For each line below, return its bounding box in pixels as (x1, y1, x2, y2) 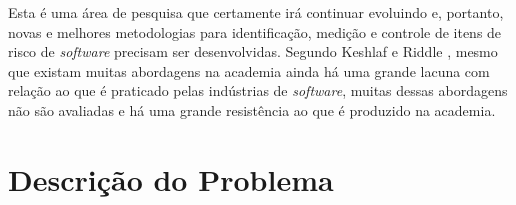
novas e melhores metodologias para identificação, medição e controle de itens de (8, 21, 502, 42)
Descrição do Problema (8, 158, 334, 199)
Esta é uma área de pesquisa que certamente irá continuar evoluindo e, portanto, (8, 2, 504, 22)
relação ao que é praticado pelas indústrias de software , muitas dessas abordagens (8, 80, 508, 101)
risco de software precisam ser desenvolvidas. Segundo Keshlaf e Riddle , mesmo (8, 41, 498, 62)
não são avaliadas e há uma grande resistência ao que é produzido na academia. (8, 99, 496, 120)
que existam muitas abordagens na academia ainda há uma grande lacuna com (8, 60, 490, 81)
